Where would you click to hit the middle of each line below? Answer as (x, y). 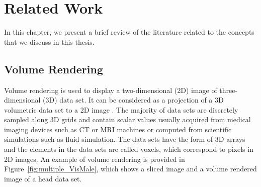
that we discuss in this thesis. (49, 41)
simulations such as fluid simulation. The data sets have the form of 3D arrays (125, 139)
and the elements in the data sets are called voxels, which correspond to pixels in (129, 149)
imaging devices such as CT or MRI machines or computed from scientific (118, 129)
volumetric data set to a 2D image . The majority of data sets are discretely (121, 109)
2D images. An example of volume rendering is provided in (95, 159)
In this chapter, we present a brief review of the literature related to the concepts (129, 32)
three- (229, 90)
